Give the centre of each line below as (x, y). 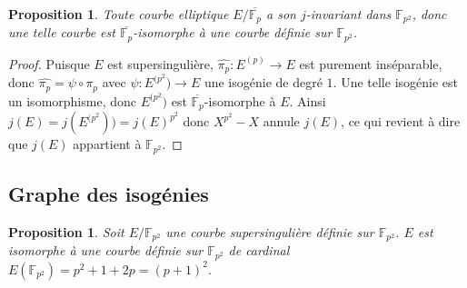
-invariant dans (348, 14)
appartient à (107, 144)
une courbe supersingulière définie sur (270, 232)
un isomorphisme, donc (72, 100)
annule (281, 121)
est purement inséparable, (371, 63)
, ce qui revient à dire (401, 121)
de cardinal (259, 250)
